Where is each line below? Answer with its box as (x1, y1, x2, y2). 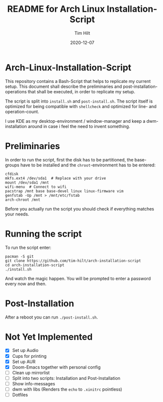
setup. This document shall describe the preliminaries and (5, 83, 122, 89)
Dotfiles (12, 392, 28, 398)
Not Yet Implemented (5, 331, 93, 342)
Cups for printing (12, 353, 47, 359)
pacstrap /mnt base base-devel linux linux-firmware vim (5, 188, 124, 193)
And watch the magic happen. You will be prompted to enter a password (5, 275, 151, 281)
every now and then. (5, 281, 47, 287)
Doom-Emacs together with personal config (12, 364, 101, 370)
